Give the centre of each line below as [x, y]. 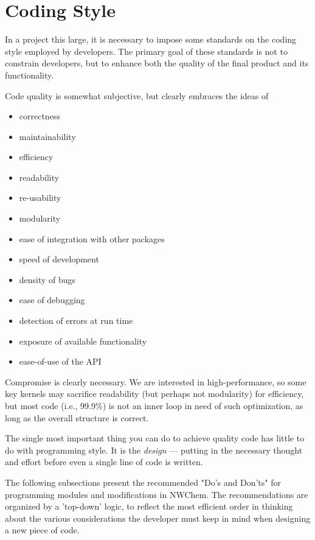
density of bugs [47, 279]
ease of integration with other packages [92, 238]
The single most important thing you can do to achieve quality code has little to [155, 438]
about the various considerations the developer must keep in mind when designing [158, 518]
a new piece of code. [42, 530]
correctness [40, 116]
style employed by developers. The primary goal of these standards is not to [146, 51]
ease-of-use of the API [60, 361]
